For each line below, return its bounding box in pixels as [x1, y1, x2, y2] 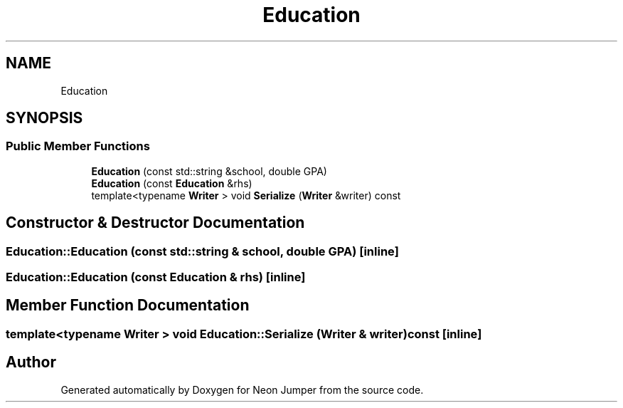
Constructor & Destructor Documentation [6, 214, 305, 232]
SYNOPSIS [6, 109, 83, 127]
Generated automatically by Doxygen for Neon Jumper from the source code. [60, 383, 424, 396]
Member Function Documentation [6, 296, 250, 315]
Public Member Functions [6, 139, 150, 154]
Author [6, 353, 56, 372]
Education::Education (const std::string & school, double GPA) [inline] [6, 244, 399, 258]
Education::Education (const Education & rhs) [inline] [6, 270, 306, 285]
